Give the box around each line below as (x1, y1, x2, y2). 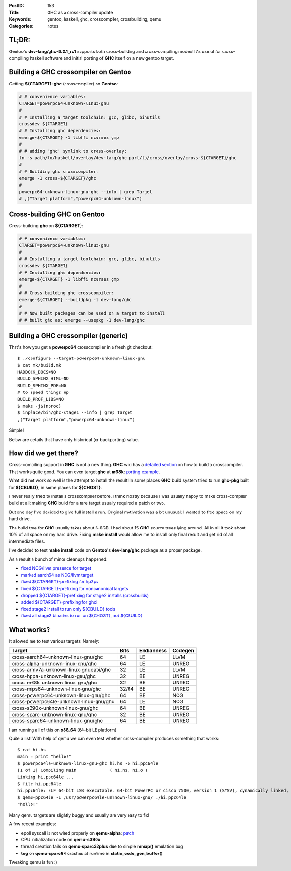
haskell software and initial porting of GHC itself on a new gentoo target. (30, 55, 174, 61)
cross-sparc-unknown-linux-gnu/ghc (12, 711, 97, 717)
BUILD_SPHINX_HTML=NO (17, 376, 69, 381)
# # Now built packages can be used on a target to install (19, 311, 165, 316)
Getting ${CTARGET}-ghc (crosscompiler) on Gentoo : (9, 81, 118, 87)
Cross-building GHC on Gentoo (9, 210, 105, 218)
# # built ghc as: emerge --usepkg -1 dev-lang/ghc (19, 317, 145, 323)
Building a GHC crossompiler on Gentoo (9, 68, 131, 76)
